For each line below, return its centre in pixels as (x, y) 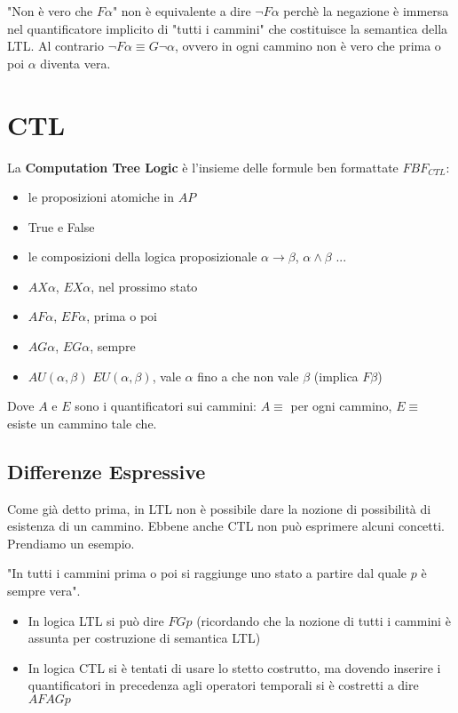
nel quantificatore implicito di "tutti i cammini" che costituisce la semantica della (228, 28)
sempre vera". (44, 591)
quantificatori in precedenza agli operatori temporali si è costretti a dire (223, 685)
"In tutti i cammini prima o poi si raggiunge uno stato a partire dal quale (207, 573)
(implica (336, 376)
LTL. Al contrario (55, 46)
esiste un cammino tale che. (82, 423)
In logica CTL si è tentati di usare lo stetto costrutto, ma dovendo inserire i (234, 667)
